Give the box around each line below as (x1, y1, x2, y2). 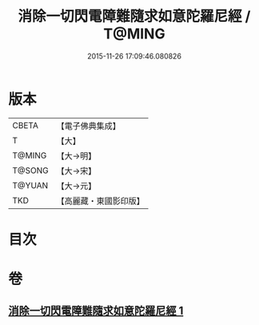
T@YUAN (12, 179, 49, 191)
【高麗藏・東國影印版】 (56, 195, 145, 207)
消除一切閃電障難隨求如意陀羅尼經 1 (8, 304, 184, 318)
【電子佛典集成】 (56, 120, 122, 131)
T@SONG (12, 165, 50, 176)
